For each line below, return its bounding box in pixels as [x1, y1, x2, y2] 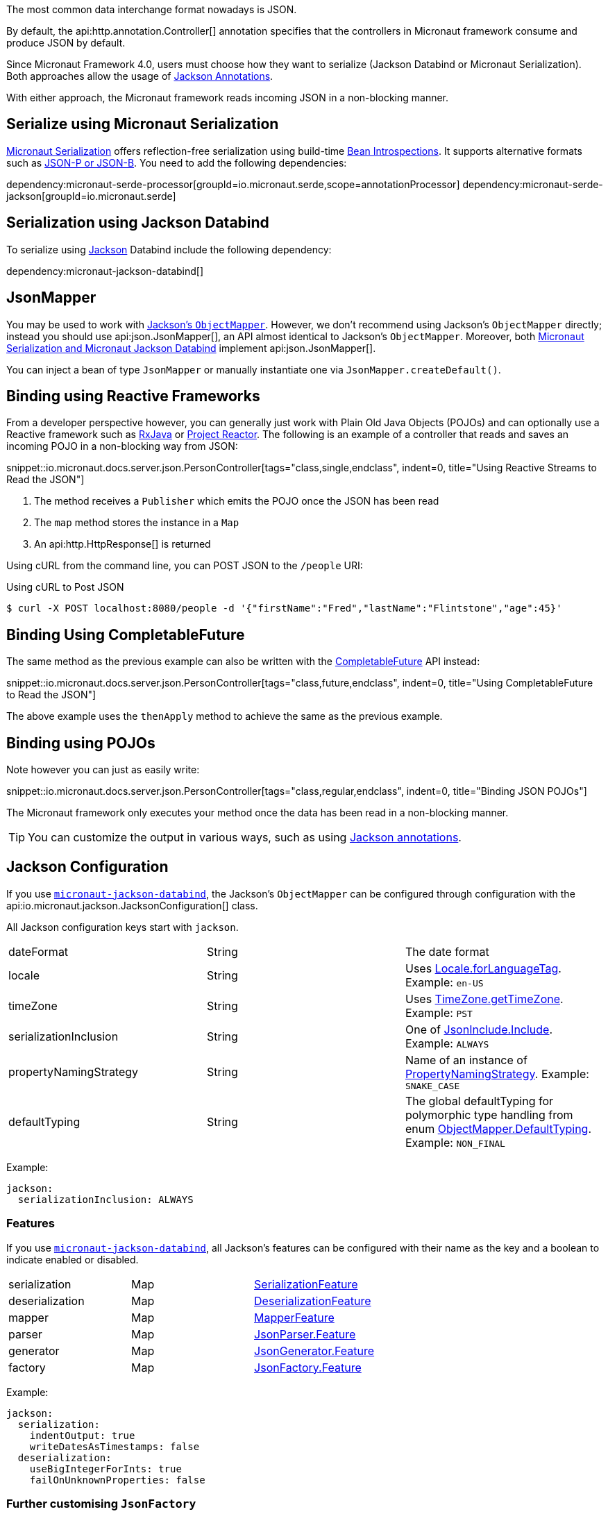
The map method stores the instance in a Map [34, 516, 239, 529]
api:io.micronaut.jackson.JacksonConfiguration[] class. [6, 899, 258, 911]
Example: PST [405, 1005, 473, 1020]
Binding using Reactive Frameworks [6, 387, 260, 405]
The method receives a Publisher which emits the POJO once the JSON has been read [34, 495, 439, 507]
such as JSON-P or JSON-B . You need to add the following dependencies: [6, 156, 347, 169]
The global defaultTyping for [405, 1093, 554, 1108]
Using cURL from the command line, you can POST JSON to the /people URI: [6, 560, 363, 572]
